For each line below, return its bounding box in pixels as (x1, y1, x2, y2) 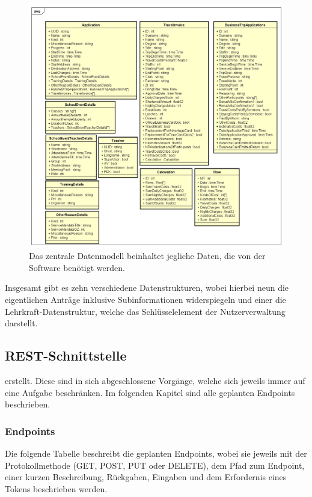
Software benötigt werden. (29, 261, 125, 273)
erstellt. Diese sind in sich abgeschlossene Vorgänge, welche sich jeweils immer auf (5, 374, 305, 387)
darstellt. (5, 317, 38, 329)
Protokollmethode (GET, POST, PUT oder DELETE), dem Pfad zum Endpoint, (5, 459, 305, 471)
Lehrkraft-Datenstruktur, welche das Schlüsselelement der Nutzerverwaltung (5, 305, 286, 317)
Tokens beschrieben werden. (5, 482, 108, 495)
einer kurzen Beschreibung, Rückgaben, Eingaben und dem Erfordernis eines (5, 471, 287, 483)
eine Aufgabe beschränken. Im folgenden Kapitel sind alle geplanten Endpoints (5, 386, 295, 398)
